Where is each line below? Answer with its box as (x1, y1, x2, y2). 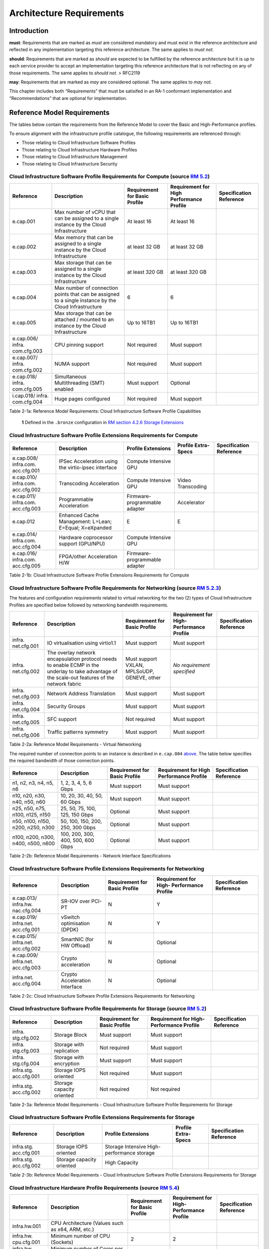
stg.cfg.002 (12, 1034, 40, 1041)
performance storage (105, 1149, 155, 1156)
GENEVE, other (125, 674, 161, 681)
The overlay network (47, 649, 96, 656)
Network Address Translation (47, 690, 116, 697)
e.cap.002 (12, 243, 36, 250)
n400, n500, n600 (12, 840, 55, 847)
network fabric (47, 680, 82, 687)
